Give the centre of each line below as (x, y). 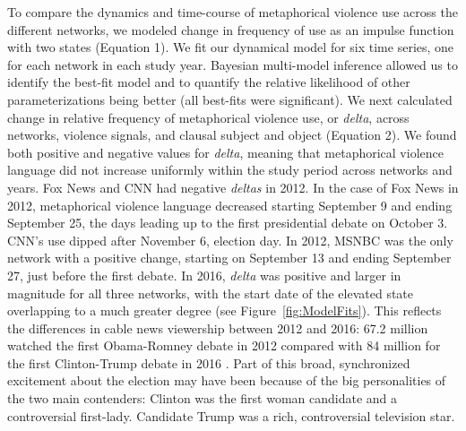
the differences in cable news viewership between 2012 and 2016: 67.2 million (218, 328)
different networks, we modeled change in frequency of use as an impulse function (231, 29)
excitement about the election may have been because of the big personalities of (227, 380)
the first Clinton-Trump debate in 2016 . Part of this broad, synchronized (209, 362)
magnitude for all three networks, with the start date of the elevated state (211, 293)
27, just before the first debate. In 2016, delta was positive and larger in (204, 275)
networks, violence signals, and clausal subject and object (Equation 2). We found (232, 135)
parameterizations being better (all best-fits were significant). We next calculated (230, 99)
